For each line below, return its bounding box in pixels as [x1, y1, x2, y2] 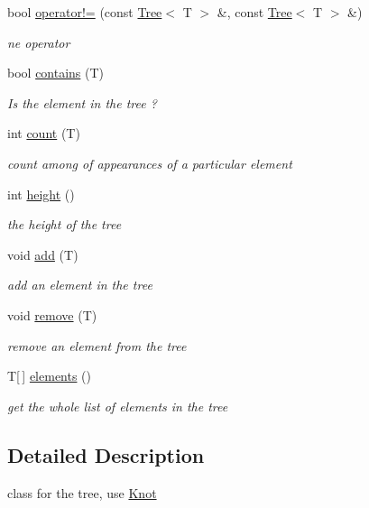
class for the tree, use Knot [7, 483, 157, 502]
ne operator [7, 32, 70, 51]
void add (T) [7, 245, 78, 263]
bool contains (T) [7, 63, 105, 82]
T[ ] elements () [7, 366, 92, 385]
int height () [7, 184, 75, 203]
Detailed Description [7, 440, 205, 468]
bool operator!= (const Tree [7, 3, 162, 21]
